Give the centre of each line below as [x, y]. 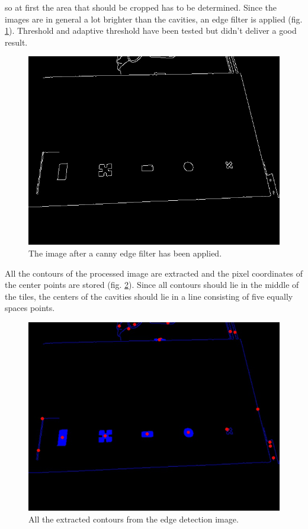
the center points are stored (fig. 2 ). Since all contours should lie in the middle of [152, 285]
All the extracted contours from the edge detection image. [134, 519]
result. [16, 42]
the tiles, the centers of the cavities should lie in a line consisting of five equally [149, 296]
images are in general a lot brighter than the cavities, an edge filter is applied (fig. [154, 19]
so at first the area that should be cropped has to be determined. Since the [141, 7]
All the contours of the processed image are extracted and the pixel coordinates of [154, 273]
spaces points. [30, 308]
